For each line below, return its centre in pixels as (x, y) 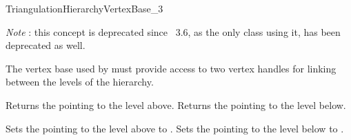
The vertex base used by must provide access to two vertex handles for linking (171, 68)
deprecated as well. (46, 45)
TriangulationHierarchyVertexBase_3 (84, 8)
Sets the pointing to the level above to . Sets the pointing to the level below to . (175, 128)
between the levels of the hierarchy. (80, 82)
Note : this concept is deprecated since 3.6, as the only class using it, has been (173, 31)
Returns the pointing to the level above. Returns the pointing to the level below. (176, 104)
